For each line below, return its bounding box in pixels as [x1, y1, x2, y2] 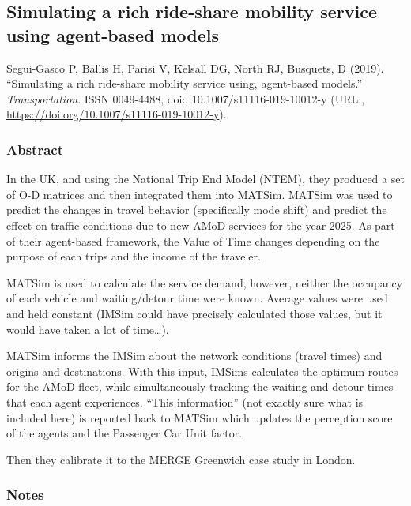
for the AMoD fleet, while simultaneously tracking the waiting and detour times [6, 378, 394, 395]
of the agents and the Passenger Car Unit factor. [6, 425, 243, 441]
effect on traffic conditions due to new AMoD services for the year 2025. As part [6, 216, 395, 233]
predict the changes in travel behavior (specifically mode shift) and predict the [6, 201, 387, 218]
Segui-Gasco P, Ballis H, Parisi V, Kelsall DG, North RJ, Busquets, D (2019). [6, 59, 384, 76]
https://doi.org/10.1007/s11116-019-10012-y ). [6, 106, 227, 122]
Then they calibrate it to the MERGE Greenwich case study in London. [6, 451, 356, 467]
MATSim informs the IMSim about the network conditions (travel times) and [6, 347, 383, 364]
